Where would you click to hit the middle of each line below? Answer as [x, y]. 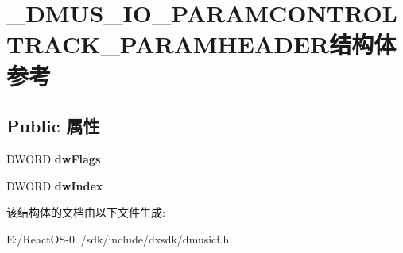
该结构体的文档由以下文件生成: [86, 212]
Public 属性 [53, 126]
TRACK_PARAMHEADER [168, 44]
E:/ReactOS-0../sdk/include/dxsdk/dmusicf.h [118, 238]
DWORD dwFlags [54, 158]
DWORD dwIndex [55, 185]
